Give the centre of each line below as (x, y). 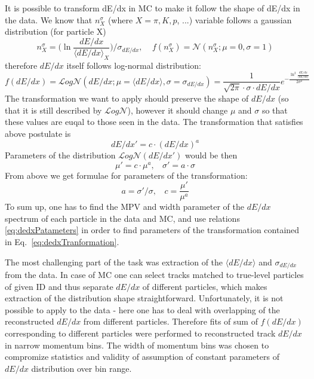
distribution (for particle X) (56, 31)
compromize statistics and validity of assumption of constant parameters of (142, 357)
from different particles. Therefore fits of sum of (170, 321)
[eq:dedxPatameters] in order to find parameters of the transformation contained (152, 230)
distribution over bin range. (81, 368)
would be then (211, 155)
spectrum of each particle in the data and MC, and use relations (122, 218)
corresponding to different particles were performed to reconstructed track (140, 333)
